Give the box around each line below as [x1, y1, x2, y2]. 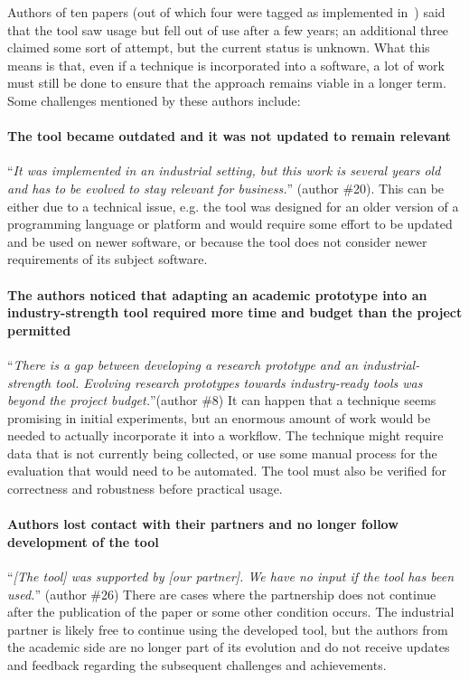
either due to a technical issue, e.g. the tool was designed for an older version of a [7, 196, 459, 215]
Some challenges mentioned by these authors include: [7, 90, 301, 109]
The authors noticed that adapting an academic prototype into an [7, 285, 427, 304]
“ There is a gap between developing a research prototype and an [7, 354, 359, 373]
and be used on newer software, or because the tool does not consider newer [7, 231, 427, 250]
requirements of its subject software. [7, 250, 208, 269]
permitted [7, 320, 71, 339]
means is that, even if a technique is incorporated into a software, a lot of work [7, 55, 445, 74]
